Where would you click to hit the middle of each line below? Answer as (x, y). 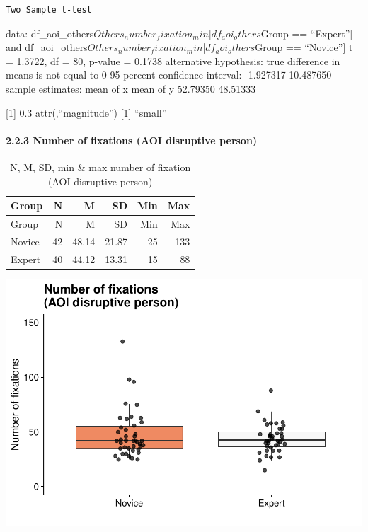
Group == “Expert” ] (307, 33)
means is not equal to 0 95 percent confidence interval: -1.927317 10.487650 (169, 75)
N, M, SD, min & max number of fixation (100, 167)
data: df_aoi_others (50, 33)
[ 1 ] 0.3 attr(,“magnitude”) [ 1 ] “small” (86, 112)
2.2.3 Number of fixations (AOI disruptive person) (132, 140)
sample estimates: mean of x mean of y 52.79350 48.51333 (131, 88)
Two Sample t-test (49, 10)
